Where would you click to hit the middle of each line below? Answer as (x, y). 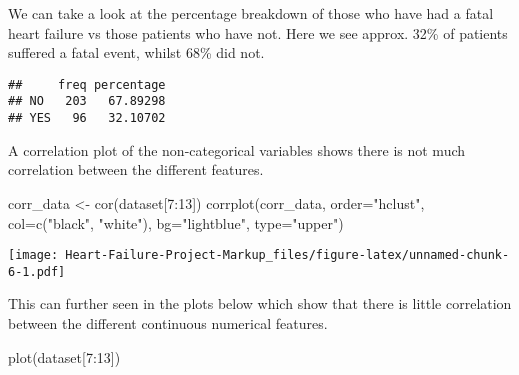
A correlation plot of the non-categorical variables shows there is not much (237, 149)
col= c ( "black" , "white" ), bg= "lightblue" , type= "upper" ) (176, 222)
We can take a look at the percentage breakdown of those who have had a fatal (251, 13)
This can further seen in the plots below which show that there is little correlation (260, 303)
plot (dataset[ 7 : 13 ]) (64, 356)
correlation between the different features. (136, 169)
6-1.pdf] (37, 271)
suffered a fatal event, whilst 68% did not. (136, 52)
